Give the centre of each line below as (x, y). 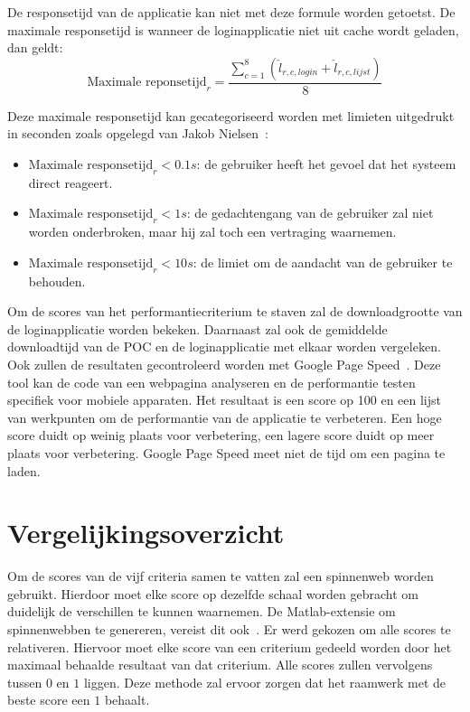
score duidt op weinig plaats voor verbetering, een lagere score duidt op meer (221, 435)
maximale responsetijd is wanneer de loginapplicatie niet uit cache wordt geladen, (233, 29)
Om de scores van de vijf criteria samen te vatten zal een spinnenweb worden (221, 576)
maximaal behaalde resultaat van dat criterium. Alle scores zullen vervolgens (220, 665)
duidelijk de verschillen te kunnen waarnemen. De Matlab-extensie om (202, 611)
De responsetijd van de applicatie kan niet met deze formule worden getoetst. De (231, 12)
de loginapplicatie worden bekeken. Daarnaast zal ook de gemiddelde (197, 328)
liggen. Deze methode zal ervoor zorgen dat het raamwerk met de (265, 682)
